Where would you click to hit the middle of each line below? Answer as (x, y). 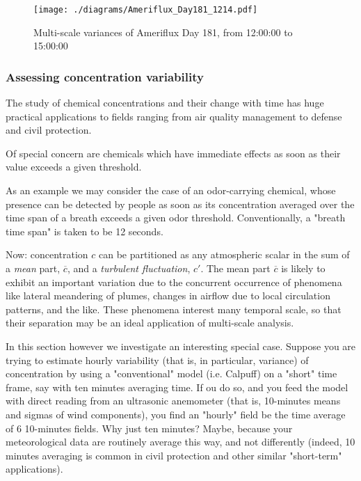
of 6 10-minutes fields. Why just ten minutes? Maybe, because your (149, 428)
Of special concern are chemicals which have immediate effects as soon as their (173, 153)
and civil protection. (49, 130)
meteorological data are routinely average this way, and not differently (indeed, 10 (180, 442)
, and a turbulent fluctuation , (129, 268)
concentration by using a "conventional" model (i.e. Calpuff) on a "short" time (171, 373)
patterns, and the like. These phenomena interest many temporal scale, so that (174, 309)
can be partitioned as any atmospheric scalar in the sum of (224, 254)
